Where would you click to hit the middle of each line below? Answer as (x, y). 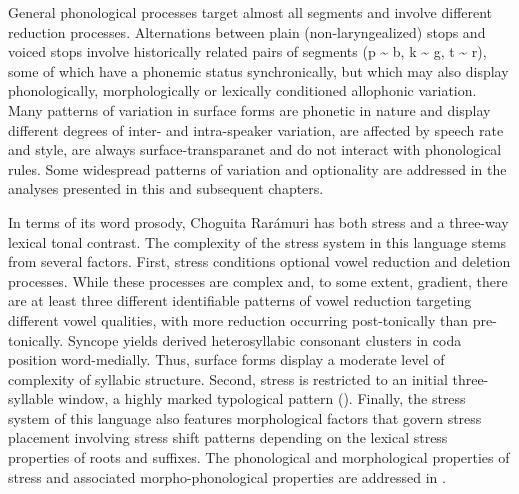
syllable (31, 398)
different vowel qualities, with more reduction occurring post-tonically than (238, 319)
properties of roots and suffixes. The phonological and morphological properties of (259, 457)
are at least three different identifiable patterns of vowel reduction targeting (240, 300)
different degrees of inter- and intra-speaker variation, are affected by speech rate (256, 129)
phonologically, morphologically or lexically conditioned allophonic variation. (242, 90)
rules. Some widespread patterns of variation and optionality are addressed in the (257, 168)
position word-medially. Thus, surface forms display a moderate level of (226, 359)
